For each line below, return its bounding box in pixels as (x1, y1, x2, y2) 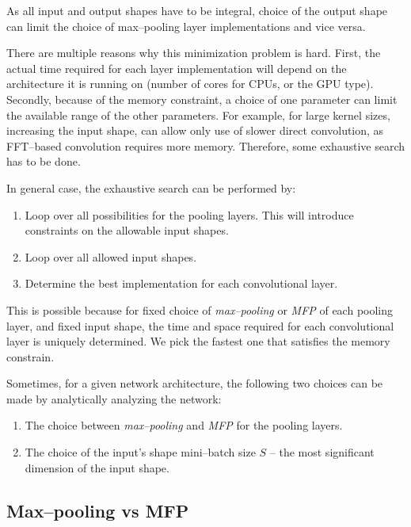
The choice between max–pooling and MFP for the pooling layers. (25, 417, 343, 433)
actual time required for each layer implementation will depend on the (6, 59, 347, 76)
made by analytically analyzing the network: (6, 390, 222, 407)
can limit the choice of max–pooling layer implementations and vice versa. (6, 17, 366, 34)
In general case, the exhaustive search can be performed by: (6, 179, 296, 196)
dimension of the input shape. (25, 459, 169, 475)
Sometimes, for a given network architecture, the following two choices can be (6, 375, 383, 391)
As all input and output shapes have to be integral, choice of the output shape (6, 2, 388, 18)
